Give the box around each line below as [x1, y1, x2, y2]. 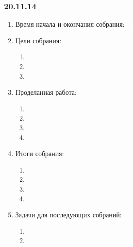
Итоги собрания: [15, 148, 64, 159]
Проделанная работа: [15, 87, 77, 97]
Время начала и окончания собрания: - [15, 19, 129, 29]
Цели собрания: [15, 35, 62, 45]
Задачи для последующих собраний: [15, 210, 122, 220]
